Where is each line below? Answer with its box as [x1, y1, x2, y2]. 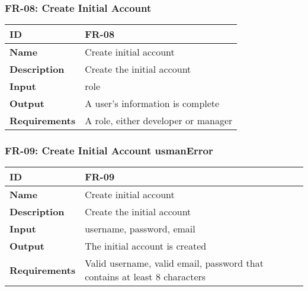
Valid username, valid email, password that [85, 256, 264, 270]
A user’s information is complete [85, 96, 220, 111]
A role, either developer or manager [85, 114, 233, 128]
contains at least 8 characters [85, 270, 206, 284]
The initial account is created [85, 239, 207, 253]
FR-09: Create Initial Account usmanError [5, 143, 213, 158]
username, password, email [85, 222, 195, 236]
